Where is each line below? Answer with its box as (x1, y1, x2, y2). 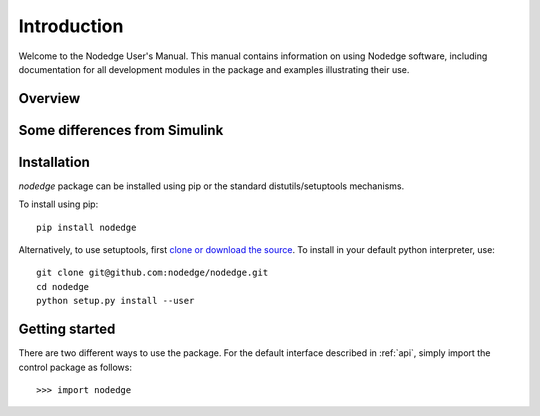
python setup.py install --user (36, 295, 195, 307)
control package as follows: (18, 361, 132, 373)
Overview (18, 90, 81, 107)
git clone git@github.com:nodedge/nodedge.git (36, 267, 269, 279)
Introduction (18, 15, 124, 37)
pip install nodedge (36, 221, 137, 233)
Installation (18, 153, 90, 170)
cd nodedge (36, 281, 90, 292)
